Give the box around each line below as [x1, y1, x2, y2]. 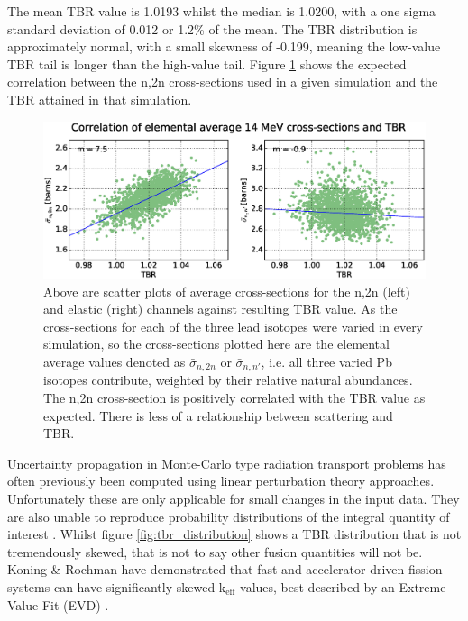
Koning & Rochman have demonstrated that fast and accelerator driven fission [7, 560, 443, 579]
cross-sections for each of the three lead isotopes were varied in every [43, 316, 424, 335]
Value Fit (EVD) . [7, 595, 109, 614]
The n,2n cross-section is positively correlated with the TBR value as [43, 388, 426, 407]
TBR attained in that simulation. [7, 89, 192, 108]
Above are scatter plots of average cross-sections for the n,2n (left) [43, 281, 410, 300]
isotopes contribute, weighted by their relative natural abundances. [43, 370, 413, 389]
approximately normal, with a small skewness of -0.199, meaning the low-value [7, 37, 441, 56]
